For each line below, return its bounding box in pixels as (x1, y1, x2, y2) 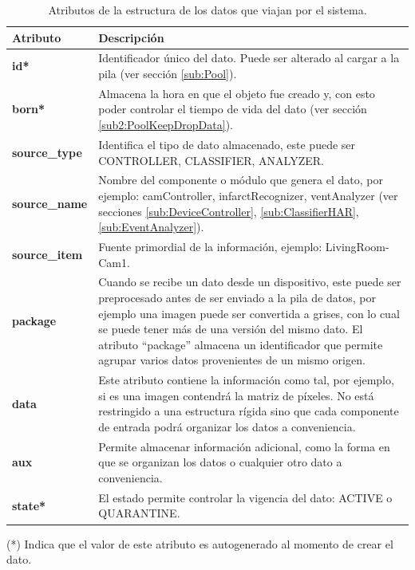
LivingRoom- (325, 238, 389, 254)
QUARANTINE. (98, 505, 180, 521)
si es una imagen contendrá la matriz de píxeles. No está (98, 387, 374, 403)
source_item (12, 246, 83, 262)
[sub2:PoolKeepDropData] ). (98, 116, 233, 133)
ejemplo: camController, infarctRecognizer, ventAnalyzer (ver (98, 187, 398, 203)
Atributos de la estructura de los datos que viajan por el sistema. (48, 2, 367, 18)
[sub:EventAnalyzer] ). (98, 218, 204, 235)
